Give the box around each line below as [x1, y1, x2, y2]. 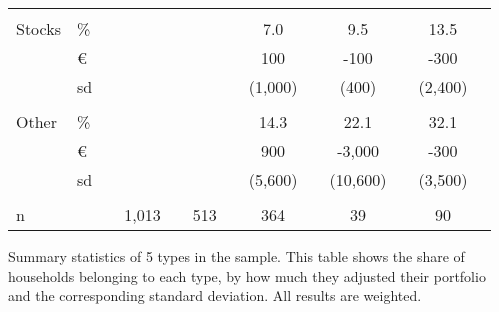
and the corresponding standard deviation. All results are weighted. [8, 285, 422, 306]
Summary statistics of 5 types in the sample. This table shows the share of [8, 246, 465, 266]
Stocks [16, 17, 61, 40]
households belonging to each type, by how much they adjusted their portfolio [8, 265, 486, 286]
